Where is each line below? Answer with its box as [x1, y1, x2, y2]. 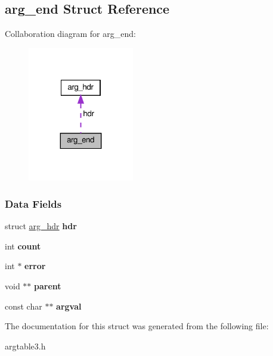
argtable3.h [5, 339, 46, 352]
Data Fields [5, 196, 62, 211]
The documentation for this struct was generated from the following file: [5, 320, 269, 332]
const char [5, 299, 42, 312]
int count [5, 239, 41, 252]
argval [56, 299, 82, 312]
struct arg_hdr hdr [5, 220, 77, 232]
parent [34, 280, 61, 292]
